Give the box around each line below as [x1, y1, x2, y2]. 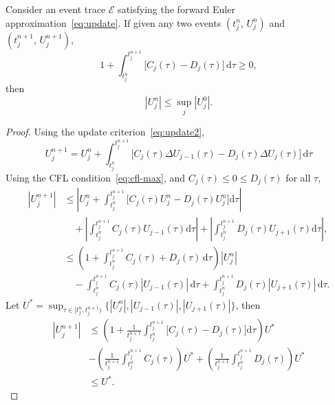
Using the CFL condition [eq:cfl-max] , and [6, 170, 186, 184]
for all [285, 170, 311, 184]
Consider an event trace [6, 2, 106, 16]
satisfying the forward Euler [118, 2, 235, 16]
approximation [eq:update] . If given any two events [6, 15, 221, 30]
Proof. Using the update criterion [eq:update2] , [6, 124, 205, 139]
